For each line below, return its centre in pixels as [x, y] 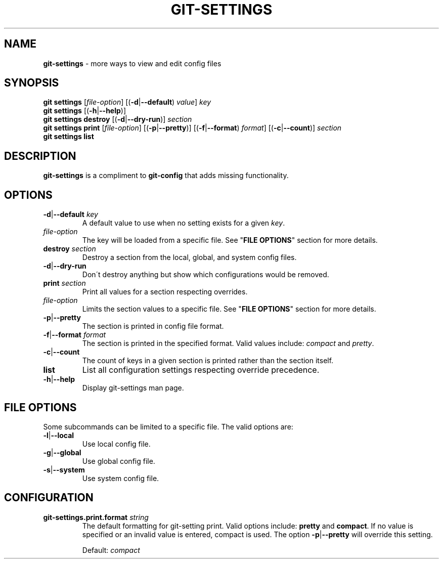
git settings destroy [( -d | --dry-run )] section [118, 119]
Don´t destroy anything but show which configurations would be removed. [206, 275]
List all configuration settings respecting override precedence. [201, 370]
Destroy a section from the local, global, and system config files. [189, 257]
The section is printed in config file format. [153, 326]
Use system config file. [121, 478]
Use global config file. [119, 461]
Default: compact [111, 550]
